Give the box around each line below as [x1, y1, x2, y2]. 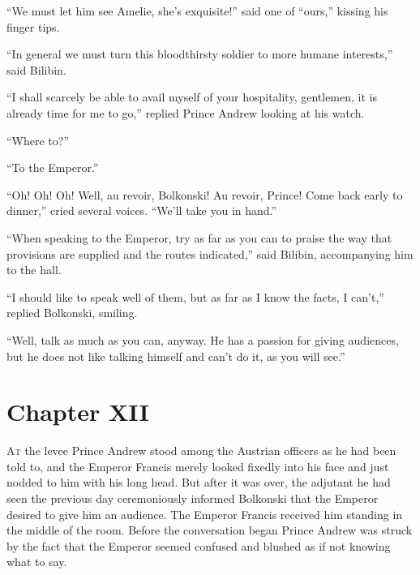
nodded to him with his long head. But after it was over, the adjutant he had [6, 474, 391, 491]
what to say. [6, 553, 67, 570]
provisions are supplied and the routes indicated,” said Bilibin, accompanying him [6, 245, 414, 262]
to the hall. [6, 261, 62, 278]
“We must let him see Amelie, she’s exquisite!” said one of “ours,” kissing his [6, 2, 388, 19]
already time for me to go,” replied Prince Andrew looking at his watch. [6, 104, 365, 121]
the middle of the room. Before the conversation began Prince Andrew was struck [6, 521, 413, 539]
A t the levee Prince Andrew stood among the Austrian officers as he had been [6, 442, 396, 459]
